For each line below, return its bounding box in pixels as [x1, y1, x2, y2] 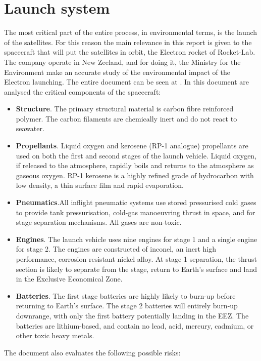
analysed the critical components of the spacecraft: [4, 86, 161, 97]
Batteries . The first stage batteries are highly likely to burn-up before [16, 290, 236, 301]
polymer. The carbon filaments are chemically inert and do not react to [16, 113, 237, 124]
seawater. [16, 123, 44, 134]
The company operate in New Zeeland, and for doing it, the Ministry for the [4, 56, 241, 67]
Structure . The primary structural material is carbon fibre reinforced [16, 103, 234, 114]
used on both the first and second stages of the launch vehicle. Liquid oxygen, [16, 150, 257, 161]
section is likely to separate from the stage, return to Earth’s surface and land [16, 263, 257, 274]
